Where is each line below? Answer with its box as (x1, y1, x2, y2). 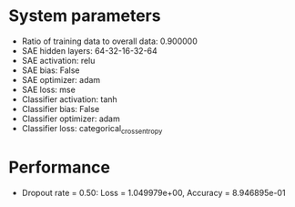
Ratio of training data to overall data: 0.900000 (21, 36, 198, 47)
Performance (8, 157, 111, 178)
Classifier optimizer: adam (21, 113, 120, 124)
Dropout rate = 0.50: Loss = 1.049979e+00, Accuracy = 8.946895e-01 (21, 187, 286, 198)
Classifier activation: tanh (21, 93, 117, 105)
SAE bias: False (21, 65, 80, 76)
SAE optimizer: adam (21, 74, 101, 85)
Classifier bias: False (21, 103, 100, 114)
